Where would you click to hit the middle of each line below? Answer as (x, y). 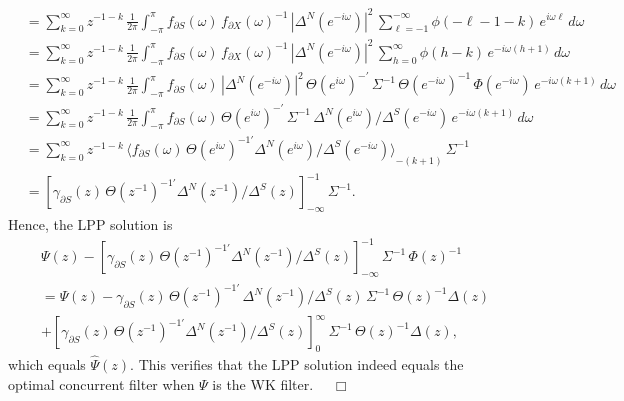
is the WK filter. (263, 383)
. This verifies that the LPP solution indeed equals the (297, 364)
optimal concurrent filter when (101, 383)
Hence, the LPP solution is (90, 224)
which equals (47, 364)
